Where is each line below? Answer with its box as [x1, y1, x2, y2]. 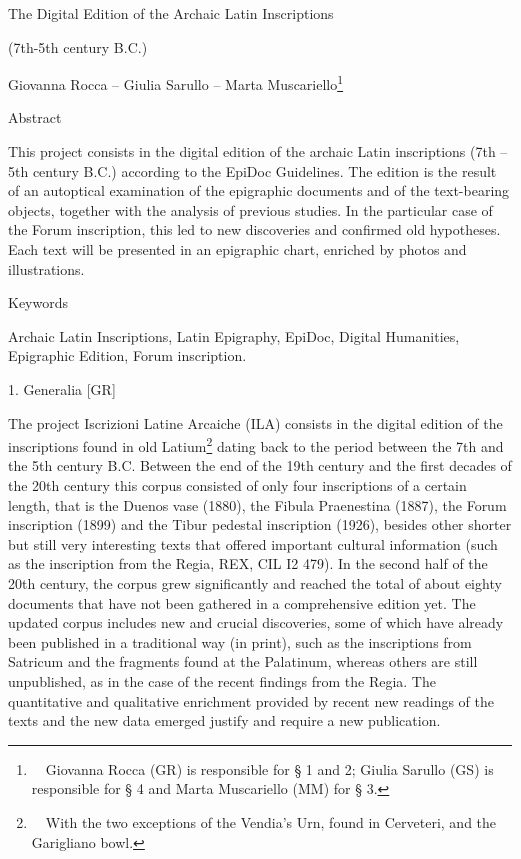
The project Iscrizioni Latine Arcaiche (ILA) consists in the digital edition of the [8, 412, 503, 433]
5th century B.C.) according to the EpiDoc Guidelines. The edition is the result [8, 160, 497, 181]
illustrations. [8, 258, 85, 279]
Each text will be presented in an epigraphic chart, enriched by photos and [8, 239, 467, 259]
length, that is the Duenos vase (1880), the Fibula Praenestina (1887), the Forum [8, 494, 507, 515]
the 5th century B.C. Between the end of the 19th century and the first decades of [8, 455, 512, 476]
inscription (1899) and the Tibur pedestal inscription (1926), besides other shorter [8, 514, 512, 535]
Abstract [8, 107, 62, 128]
